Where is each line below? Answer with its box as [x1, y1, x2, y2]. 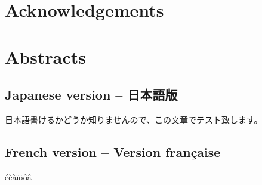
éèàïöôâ [5, 170, 32, 183]
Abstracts [5, 44, 86, 69]
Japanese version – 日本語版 [5, 85, 178, 104]
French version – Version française [5, 142, 221, 161]
